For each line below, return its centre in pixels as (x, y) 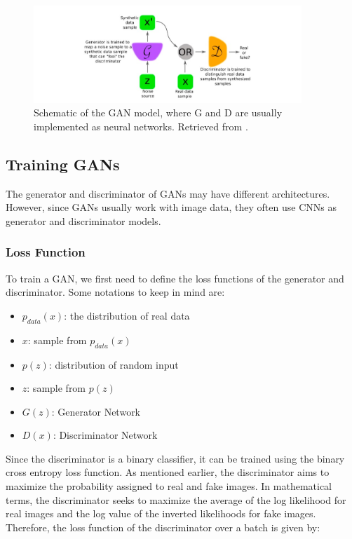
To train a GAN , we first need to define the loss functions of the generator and (175, 278)
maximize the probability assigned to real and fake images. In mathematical (169, 486)
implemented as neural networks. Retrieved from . (141, 126)
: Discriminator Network (105, 435)
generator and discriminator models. (83, 220)
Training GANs (63, 164)
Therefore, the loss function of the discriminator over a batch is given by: (163, 527)
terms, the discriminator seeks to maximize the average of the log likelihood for (176, 499)
